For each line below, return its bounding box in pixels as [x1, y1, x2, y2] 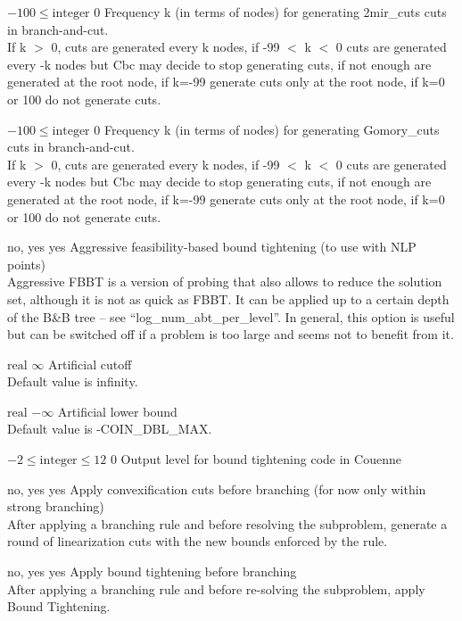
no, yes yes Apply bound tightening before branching [7, 562, 297, 581]
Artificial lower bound [57, 402, 177, 420]
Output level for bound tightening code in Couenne [120, 450, 401, 468]
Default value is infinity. [7, 372, 138, 391]
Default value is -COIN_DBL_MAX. [7, 419, 212, 438]
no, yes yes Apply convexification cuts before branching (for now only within [7, 479, 426, 498]
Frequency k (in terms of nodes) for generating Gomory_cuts [103, 120, 440, 138]
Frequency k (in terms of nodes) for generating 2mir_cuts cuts [103, 3, 447, 21]
